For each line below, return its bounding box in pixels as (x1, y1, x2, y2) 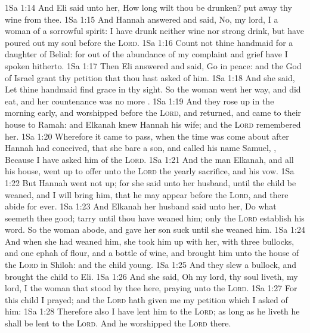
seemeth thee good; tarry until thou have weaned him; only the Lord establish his (5, 211, 305, 224)
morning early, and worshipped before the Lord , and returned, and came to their (5, 106, 302, 119)
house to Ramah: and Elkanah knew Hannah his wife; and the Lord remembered (5, 118, 301, 130)
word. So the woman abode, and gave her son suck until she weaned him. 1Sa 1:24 (5, 223, 305, 236)
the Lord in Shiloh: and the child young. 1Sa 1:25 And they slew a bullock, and (5, 258, 296, 271)
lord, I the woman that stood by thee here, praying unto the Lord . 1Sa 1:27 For (5, 282, 297, 294)
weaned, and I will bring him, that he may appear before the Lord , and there (5, 188, 289, 201)
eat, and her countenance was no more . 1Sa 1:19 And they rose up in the (5, 94, 274, 107)
